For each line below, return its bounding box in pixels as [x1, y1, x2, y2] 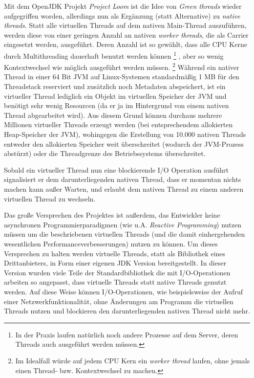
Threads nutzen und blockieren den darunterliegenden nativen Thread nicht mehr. [4, 306, 250, 316]
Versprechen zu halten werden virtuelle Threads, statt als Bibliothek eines [4, 248, 226, 258]
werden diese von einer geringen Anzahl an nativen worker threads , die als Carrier [4, 29, 249, 40]
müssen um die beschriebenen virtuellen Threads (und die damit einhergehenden [4, 229, 245, 239]
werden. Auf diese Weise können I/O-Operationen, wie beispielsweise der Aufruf [4, 286, 243, 296]
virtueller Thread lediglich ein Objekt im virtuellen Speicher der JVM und [4, 90, 227, 101]
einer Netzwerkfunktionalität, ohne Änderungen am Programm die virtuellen [4, 296, 233, 306]
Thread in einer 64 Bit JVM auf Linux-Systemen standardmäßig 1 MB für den [4, 71, 239, 82]
